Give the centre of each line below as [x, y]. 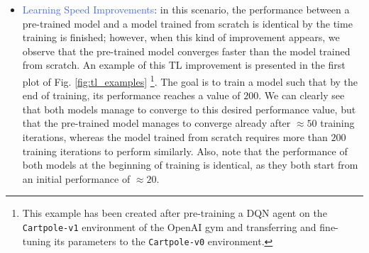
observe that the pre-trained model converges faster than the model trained [186, 51]
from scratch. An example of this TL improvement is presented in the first [184, 65]
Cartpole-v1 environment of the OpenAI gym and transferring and [169, 226]
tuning [37, 241]
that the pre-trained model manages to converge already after [156, 123]
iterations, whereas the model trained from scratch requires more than [175, 137]
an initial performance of [76, 178]
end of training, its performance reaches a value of [131, 95]
